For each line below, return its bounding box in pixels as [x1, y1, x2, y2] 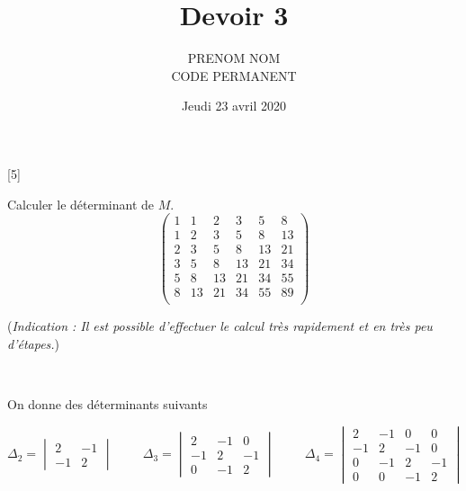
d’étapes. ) [7, 334, 60, 353]
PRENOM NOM [187, 49, 281, 67]
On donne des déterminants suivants [7, 395, 208, 414]
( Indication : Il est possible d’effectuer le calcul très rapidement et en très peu [7, 317, 433, 335]
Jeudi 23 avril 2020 [181, 96, 287, 115]
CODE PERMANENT [171, 66, 297, 85]
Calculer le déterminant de [7, 194, 155, 213]
